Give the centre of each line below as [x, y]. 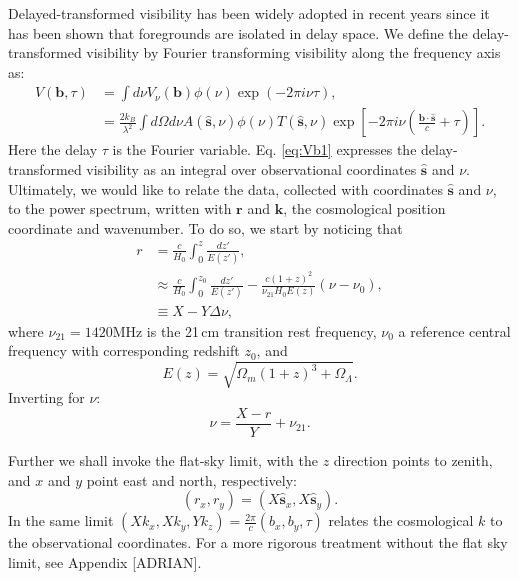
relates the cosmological [401, 520]
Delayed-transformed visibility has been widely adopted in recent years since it [249, 13]
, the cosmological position [364, 208]
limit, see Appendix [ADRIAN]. [105, 561]
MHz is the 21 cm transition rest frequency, [244, 330]
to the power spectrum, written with [120, 208]
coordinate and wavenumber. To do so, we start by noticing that [205, 227]
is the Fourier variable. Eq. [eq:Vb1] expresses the [264, 149]
